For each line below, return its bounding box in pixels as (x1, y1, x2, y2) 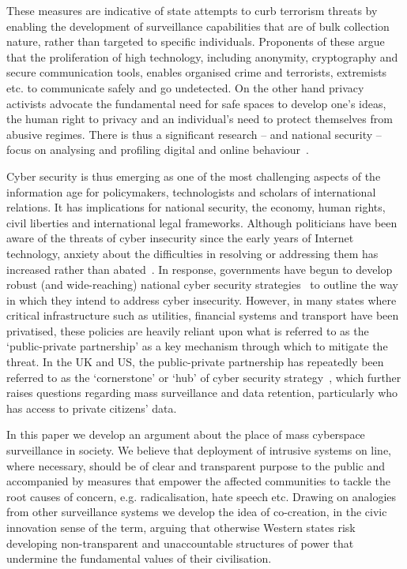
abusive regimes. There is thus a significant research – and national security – (6, 125, 382, 142)
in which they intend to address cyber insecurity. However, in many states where (6, 291, 397, 308)
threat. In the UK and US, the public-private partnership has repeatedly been (6, 354, 384, 370)
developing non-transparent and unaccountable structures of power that (6, 534, 354, 551)
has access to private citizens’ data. (6, 399, 177, 416)
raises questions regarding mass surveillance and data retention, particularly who (6, 384, 398, 401)
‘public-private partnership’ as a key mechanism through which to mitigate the (6, 338, 388, 354)
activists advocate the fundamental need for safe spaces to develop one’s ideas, (6, 95, 386, 111)
